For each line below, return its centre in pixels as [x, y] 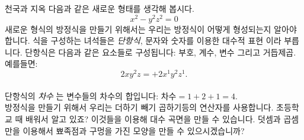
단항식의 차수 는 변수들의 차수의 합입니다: [82, 95]
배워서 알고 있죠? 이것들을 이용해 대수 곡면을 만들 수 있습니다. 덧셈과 [153, 118]
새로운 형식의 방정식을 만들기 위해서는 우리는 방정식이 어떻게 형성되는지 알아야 [151, 29]
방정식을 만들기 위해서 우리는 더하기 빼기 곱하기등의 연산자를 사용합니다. [139, 107]
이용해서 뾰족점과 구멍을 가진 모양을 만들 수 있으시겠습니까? [134, 130]
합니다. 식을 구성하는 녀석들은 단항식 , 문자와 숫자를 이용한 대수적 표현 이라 [143, 40]
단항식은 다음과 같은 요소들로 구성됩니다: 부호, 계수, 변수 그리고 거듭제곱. [161, 52]
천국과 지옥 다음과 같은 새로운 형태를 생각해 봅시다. [100, 8]
